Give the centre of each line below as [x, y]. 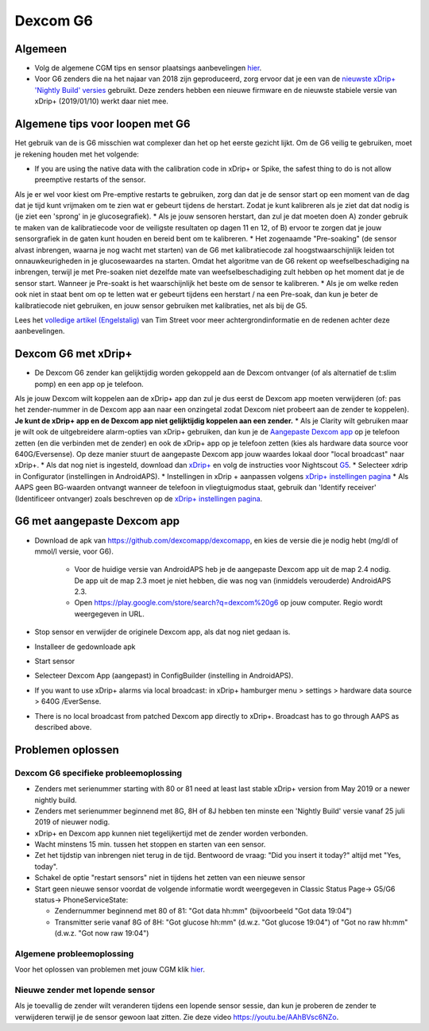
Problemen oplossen [67, 749]
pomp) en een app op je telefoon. [89, 384]
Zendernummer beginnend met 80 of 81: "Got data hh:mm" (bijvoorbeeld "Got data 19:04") [203, 911]
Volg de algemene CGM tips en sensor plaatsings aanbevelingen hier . [148, 68]
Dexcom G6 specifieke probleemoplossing [99, 773]
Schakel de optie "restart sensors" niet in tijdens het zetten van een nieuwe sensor [170, 878]
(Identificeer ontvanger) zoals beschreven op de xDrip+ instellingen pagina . [139, 498]
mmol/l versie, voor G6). [74, 551]
